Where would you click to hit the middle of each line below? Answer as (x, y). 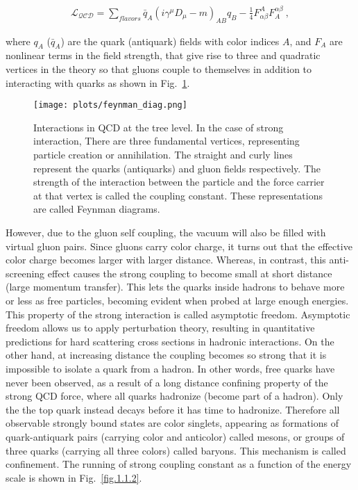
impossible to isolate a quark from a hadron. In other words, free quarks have (170, 368)
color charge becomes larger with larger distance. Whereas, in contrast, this (166, 260)
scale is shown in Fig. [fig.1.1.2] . (74, 477)
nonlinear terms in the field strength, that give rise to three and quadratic (163, 55)
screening (25, 273)
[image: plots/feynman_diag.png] (110, 105)
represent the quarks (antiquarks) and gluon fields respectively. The (177, 168)
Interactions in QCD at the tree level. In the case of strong (159, 127)
